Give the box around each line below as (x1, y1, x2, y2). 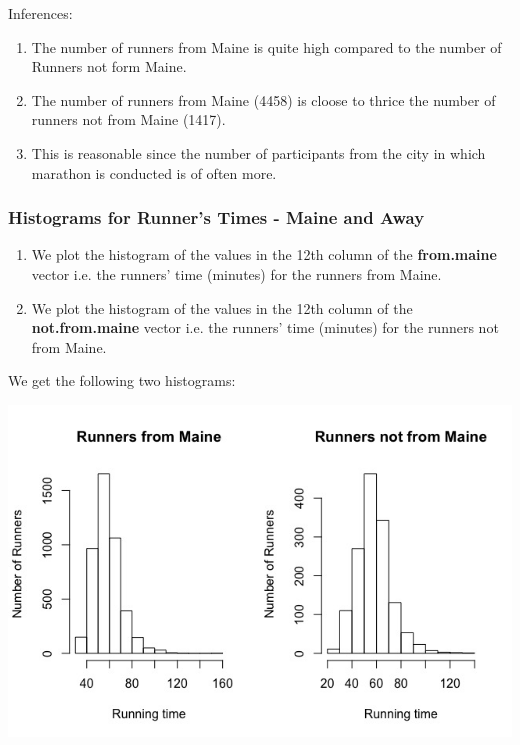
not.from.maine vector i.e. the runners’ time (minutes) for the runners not (31, 317, 499, 338)
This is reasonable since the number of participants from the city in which (31, 142, 486, 163)
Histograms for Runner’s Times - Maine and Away (8, 205, 425, 230)
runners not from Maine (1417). (31, 109, 226, 130)
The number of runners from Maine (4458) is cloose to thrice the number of (31, 89, 496, 110)
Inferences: (8, 3, 73, 23)
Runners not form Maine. (31, 56, 187, 77)
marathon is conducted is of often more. (31, 162, 277, 183)
